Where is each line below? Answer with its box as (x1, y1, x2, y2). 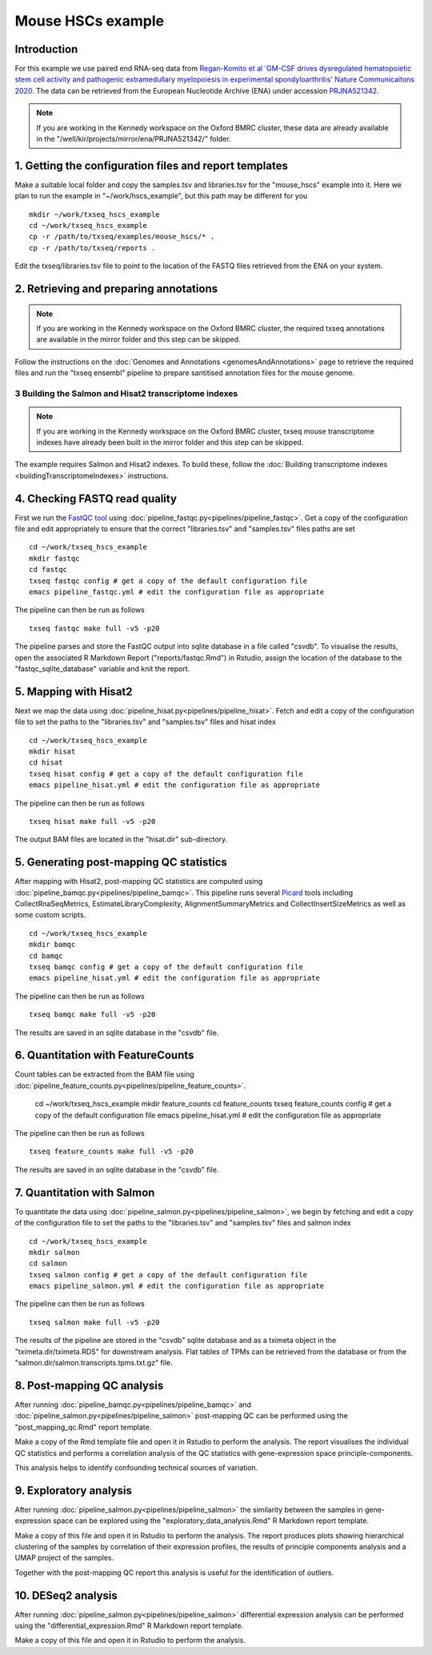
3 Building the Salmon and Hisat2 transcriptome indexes (14, 388, 238, 399)
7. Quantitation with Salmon (14, 1185, 155, 1199)
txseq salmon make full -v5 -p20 (29, 1317, 160, 1327)
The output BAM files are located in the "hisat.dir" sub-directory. (14, 834, 228, 844)
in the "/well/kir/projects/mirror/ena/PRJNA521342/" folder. (36, 134, 231, 144)
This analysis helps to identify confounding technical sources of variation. (14, 1462, 258, 1472)
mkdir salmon (29, 1248, 80, 1257)
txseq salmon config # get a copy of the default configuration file (29, 1270, 308, 1279)
